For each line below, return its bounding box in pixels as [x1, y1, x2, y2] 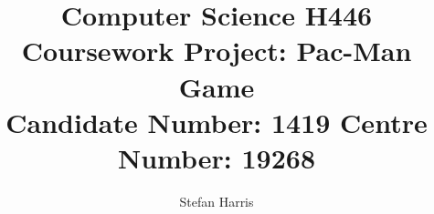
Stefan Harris [179, 191, 254, 210]
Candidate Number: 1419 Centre [5, 103, 428, 140]
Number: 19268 [118, 138, 315, 176]
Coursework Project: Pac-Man [21, 32, 412, 69]
